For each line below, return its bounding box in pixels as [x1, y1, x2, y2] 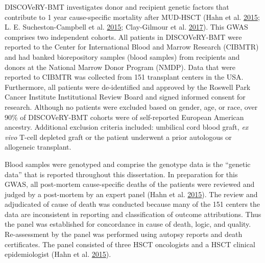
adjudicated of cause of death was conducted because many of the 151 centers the [5, 199, 260, 209]
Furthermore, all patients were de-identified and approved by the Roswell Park [5, 81, 251, 92]
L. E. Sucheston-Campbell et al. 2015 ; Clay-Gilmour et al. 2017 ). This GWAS [5, 21, 248, 32]
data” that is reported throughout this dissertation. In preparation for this [5, 169, 238, 179]
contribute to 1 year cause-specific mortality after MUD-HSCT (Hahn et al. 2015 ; [5, 11, 260, 22]
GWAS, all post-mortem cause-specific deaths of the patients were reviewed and [5, 179, 255, 189]
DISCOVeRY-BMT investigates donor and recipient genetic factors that [5, 2, 229, 12]
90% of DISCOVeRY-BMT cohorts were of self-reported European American [5, 111, 244, 122]
